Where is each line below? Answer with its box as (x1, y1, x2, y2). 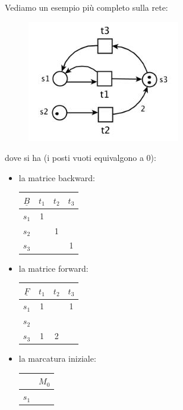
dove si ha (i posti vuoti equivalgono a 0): (5, 151, 156, 164)
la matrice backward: (18, 171, 95, 184)
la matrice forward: (18, 262, 89, 274)
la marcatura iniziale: (18, 352, 96, 365)
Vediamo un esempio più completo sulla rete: (5, 1, 168, 13)
